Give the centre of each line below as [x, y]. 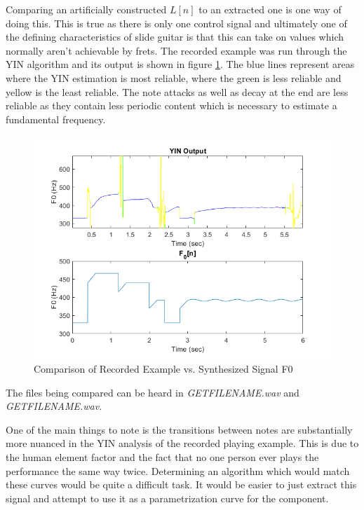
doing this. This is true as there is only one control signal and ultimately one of [176, 23]
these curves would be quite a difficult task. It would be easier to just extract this [181, 484]
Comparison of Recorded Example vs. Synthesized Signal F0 [163, 368]
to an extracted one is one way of [270, 9]
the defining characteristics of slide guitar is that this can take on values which [175, 37]
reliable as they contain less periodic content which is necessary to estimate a [171, 105]
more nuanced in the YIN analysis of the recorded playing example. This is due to [182, 443]
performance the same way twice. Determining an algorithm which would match [178, 470]
